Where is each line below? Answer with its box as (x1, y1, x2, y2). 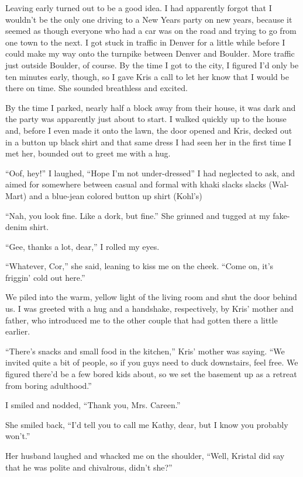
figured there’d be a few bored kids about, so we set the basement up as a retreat (5, 368, 297, 380)
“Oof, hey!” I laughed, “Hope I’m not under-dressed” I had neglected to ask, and (5, 166, 295, 179)
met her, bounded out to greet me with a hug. (5, 147, 171, 159)
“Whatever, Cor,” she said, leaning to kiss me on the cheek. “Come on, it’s (5, 260, 274, 272)
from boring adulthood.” (5, 379, 92, 391)
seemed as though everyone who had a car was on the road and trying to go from (5, 25, 297, 37)
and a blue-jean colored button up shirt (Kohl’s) (29, 189, 202, 201)
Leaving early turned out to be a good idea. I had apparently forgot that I (5, 2, 272, 13)
